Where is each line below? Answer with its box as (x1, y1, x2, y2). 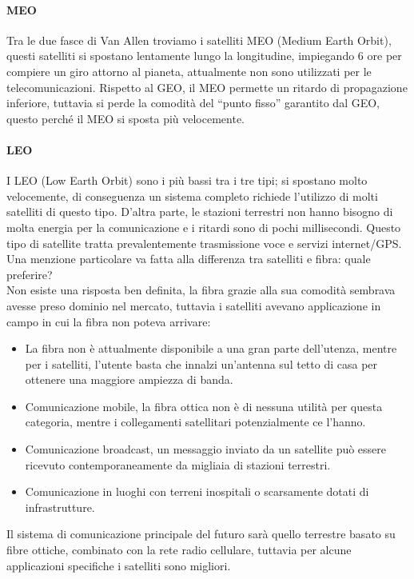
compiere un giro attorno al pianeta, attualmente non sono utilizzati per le (6, 62, 372, 79)
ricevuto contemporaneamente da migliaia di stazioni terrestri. (25, 456, 331, 473)
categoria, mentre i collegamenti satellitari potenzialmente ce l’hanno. (25, 413, 366, 430)
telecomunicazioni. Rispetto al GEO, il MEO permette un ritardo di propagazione (6, 78, 408, 95)
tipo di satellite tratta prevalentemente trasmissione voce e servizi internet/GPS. (6, 234, 402, 251)
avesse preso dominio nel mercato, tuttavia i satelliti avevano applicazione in (6, 297, 381, 313)
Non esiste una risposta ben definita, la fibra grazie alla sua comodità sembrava (6, 282, 396, 298)
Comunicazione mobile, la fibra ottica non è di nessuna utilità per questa (25, 397, 383, 414)
